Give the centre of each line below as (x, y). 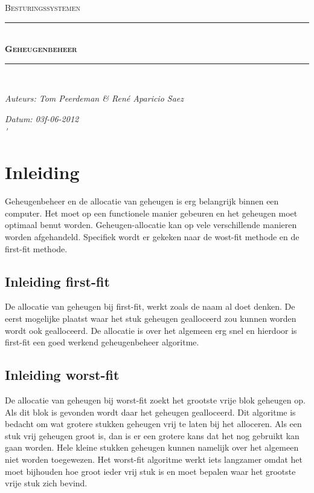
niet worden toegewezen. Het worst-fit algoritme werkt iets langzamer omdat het (154, 459)
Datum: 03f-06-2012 (42, 118)
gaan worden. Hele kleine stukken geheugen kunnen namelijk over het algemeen (152, 447)
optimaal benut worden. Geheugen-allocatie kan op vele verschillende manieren (151, 225)
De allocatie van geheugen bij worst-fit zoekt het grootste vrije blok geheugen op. (155, 400)
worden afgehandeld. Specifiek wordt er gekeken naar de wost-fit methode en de (152, 237)
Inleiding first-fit (57, 281)
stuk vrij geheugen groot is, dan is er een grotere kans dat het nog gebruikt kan (152, 435)
